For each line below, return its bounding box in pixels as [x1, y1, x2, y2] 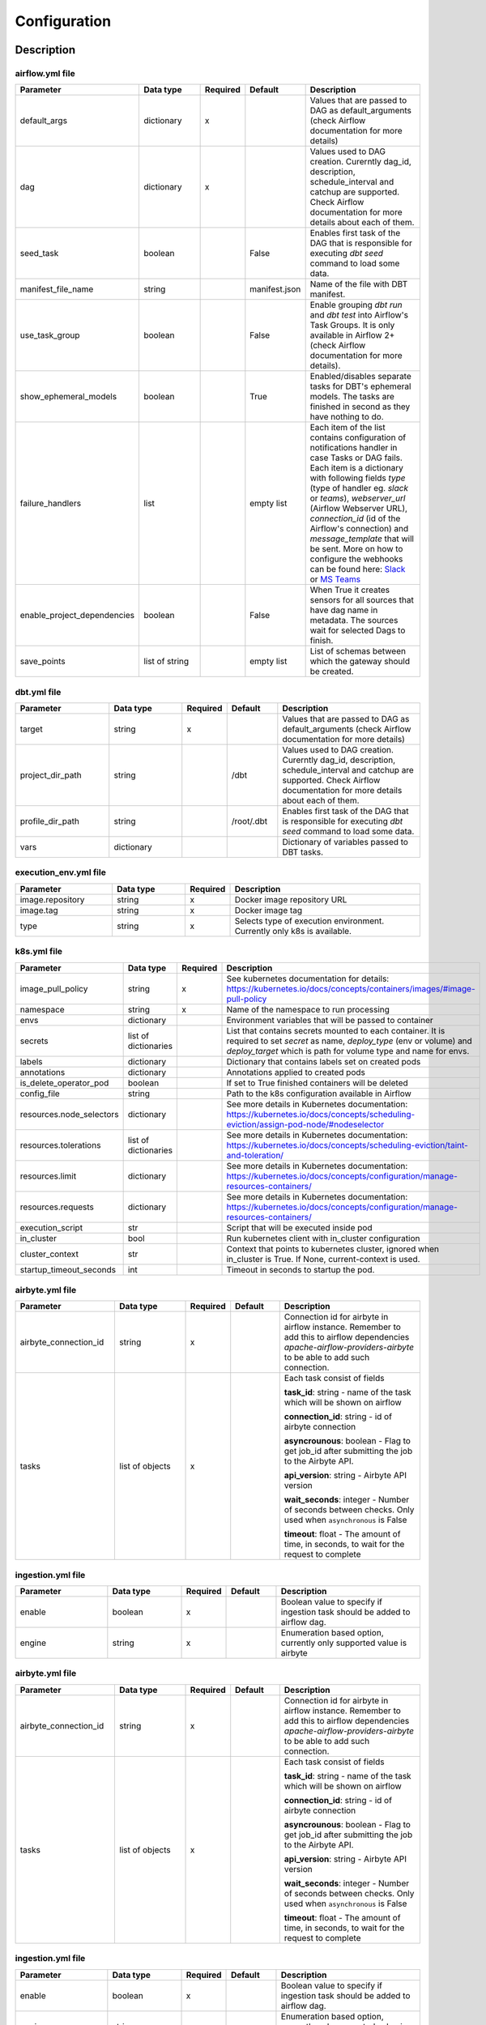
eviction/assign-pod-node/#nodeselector [226, 1119, 385, 1130]
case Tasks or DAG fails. [309, 452, 403, 463]
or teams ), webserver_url [309, 492, 406, 504]
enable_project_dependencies [19, 610, 135, 621]
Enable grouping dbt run [309, 300, 403, 311]
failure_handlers [19, 498, 81, 509]
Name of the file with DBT [309, 279, 408, 290]
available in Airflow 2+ [309, 330, 395, 341]
